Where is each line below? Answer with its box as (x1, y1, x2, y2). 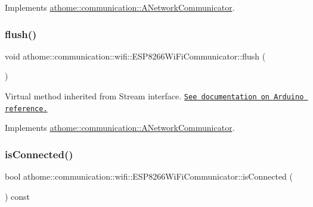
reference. (5, 104, 48, 113)
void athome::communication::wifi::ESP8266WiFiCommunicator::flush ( (5, 49, 266, 62)
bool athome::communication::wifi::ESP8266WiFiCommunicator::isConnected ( (5, 170, 293, 183)
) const (5, 190, 30, 202)
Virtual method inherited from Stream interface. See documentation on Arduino (5, 90, 304, 102)
